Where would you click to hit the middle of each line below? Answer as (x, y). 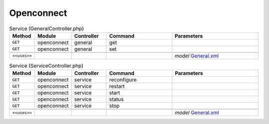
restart (117, 86)
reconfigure (123, 80)
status (117, 99)
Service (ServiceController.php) (46, 66)
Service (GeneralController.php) (47, 28)
